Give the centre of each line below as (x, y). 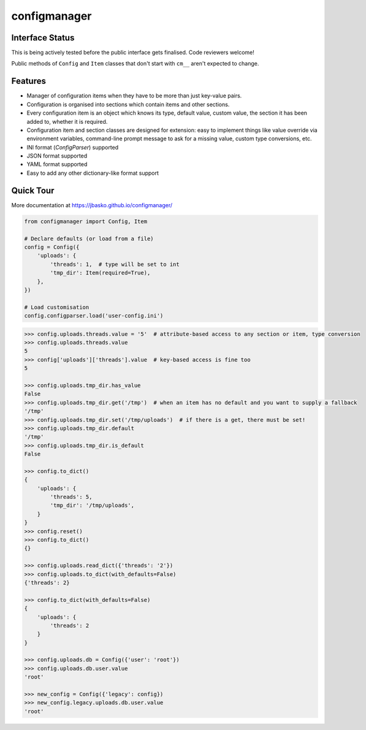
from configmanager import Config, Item (86, 221)
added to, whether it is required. (67, 121)
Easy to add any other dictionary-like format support (93, 173)
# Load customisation (57, 307)
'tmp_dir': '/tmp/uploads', (92, 505)
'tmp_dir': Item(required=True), (100, 273)
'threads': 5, (71, 497)
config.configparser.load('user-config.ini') (94, 316)
